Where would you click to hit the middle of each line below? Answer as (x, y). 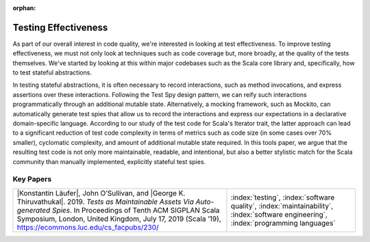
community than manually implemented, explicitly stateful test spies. (109, 161)
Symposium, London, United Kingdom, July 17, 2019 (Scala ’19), (119, 219)
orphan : (24, 8)
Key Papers (32, 179)
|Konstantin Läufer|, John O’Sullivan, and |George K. (101, 193)
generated (34, 210)
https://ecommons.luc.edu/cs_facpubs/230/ (88, 227)
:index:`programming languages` (283, 223)
